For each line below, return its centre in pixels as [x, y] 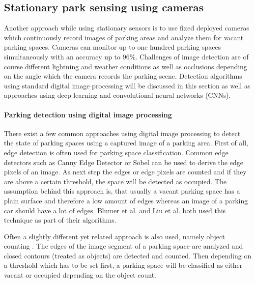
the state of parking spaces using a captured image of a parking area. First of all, [126, 143]
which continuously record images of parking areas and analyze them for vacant [124, 37]
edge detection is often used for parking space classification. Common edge [116, 152]
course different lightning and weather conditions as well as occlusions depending [126, 66]
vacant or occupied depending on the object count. [80, 275]
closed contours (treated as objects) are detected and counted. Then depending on [128, 255]
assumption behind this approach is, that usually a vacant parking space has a [122, 191]
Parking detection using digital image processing [88, 114]
